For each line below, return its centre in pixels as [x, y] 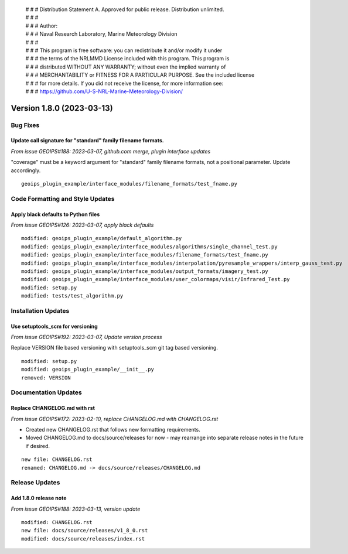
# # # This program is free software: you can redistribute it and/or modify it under [124, 50]
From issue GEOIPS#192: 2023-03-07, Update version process [86, 337]
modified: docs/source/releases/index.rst [83, 538]
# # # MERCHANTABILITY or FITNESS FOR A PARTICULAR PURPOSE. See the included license [140, 75]
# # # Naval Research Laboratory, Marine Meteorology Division [102, 34]
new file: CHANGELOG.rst [57, 459]
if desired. [37, 446]
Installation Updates [40, 310]
